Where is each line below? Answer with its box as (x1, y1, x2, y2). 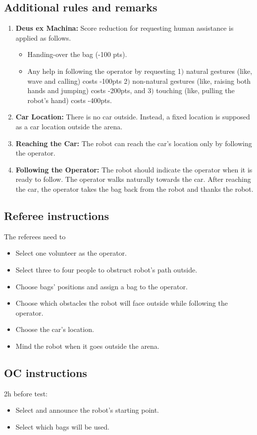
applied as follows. (15, 32, 71, 43)
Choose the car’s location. (15, 324, 94, 334)
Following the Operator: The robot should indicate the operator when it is (15, 164, 253, 174)
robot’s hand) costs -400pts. (27, 95, 112, 105)
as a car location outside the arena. (15, 121, 123, 131)
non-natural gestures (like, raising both (132, 75, 251, 86)
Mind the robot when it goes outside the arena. (15, 340, 159, 351)
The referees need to (4, 231, 66, 241)
